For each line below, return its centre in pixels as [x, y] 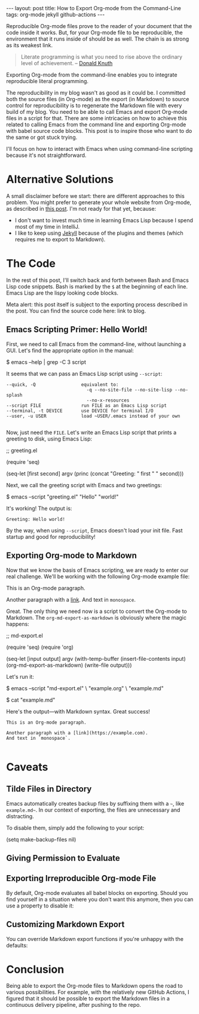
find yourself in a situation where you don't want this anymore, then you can [100, 899]
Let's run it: [20, 676]
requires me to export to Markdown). [60, 239]
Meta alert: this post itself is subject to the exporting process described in [97, 304]
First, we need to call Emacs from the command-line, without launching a [96, 344]
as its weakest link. [29, 45]
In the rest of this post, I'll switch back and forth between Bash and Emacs [98, 280]
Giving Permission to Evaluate [63, 858]
